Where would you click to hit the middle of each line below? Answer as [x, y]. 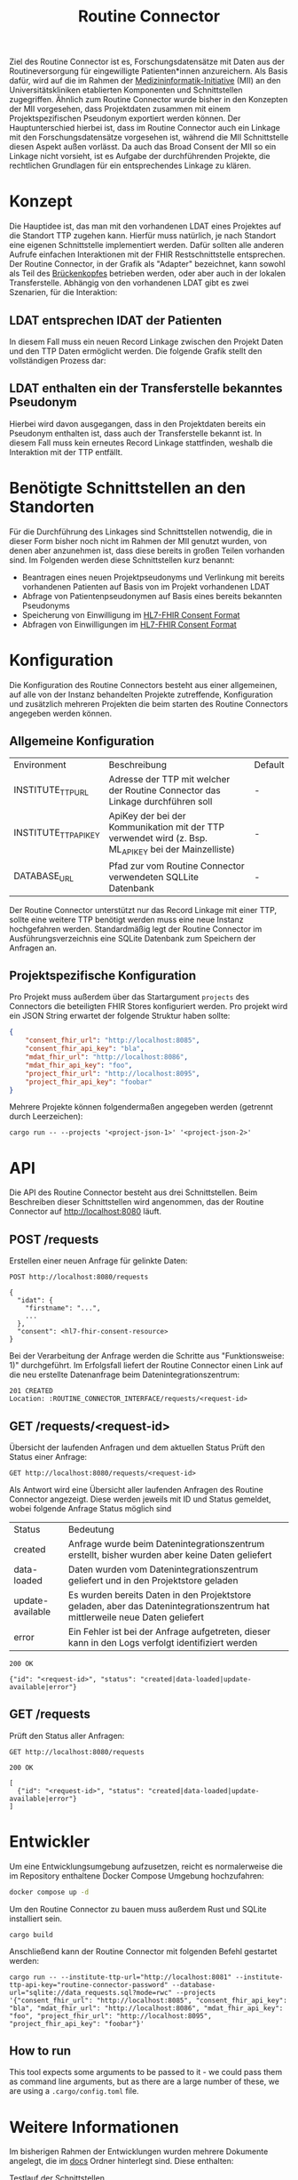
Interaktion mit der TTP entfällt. [66, 452]
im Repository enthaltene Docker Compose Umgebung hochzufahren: [137, 1875]
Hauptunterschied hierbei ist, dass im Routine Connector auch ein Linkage [145, 128]
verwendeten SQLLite [154, 877]
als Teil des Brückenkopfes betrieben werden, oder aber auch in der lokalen [148, 274]
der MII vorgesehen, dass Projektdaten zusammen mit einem [120, 109]
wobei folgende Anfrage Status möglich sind [90, 1508]
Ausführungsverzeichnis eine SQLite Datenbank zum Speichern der [133, 938]
